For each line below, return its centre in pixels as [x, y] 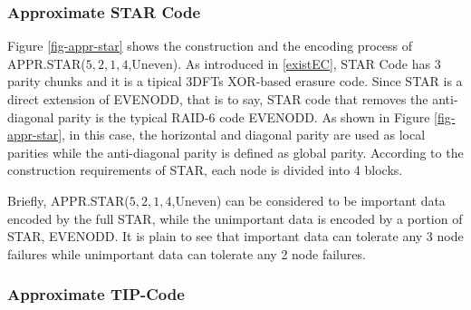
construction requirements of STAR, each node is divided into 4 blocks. [205, 170]
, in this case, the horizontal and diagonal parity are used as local [244, 135]
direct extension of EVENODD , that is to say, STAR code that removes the [218, 99]
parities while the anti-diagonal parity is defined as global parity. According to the [235, 152]
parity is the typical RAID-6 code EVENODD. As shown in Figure [244, 116]
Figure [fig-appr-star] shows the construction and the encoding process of [210, 46]
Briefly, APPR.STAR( [68, 200]
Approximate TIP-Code [96, 294]
